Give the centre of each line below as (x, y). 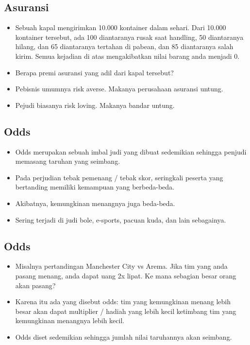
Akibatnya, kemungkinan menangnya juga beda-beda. (95, 203)
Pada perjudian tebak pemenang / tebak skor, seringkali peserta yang (119, 177)
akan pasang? (35, 285)
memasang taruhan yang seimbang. (68, 161)
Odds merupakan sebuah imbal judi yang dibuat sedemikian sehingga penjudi (131, 151)
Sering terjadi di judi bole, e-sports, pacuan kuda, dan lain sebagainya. (121, 219)
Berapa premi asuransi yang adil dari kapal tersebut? (94, 72)
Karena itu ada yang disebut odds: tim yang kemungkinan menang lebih (123, 302)
